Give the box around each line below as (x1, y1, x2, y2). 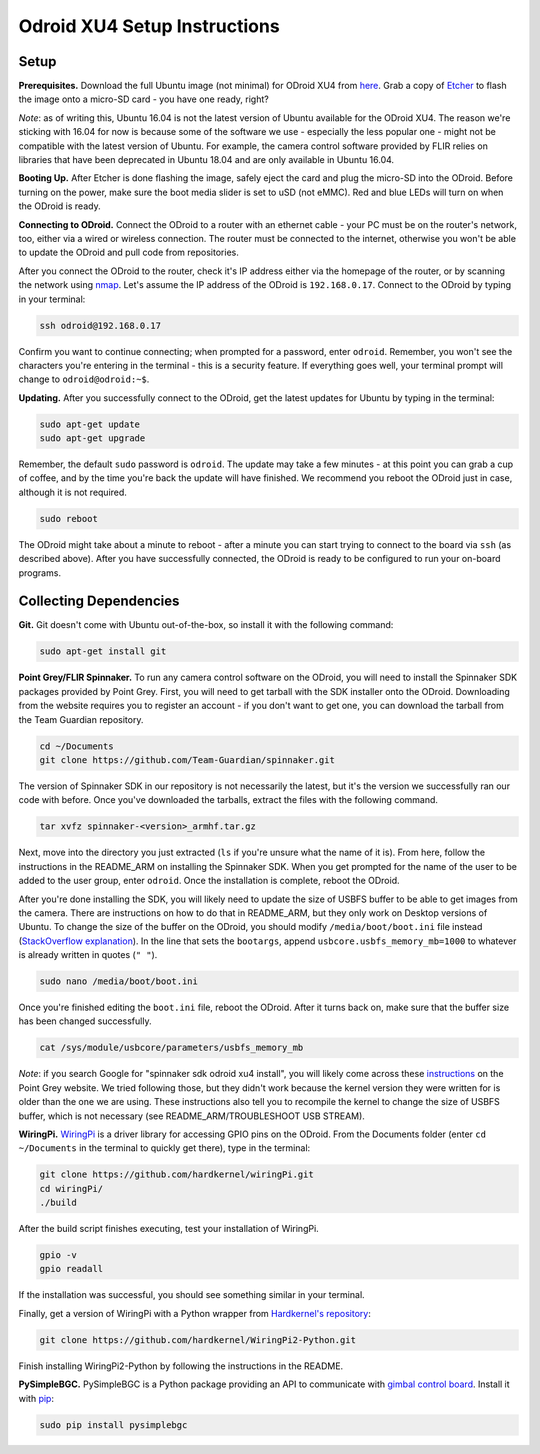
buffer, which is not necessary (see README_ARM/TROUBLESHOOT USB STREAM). (18, 1110, 365, 1122)
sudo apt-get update (39, 418, 140, 430)
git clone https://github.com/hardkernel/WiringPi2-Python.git (39, 1334, 357, 1345)
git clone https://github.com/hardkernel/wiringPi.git (39, 1169, 314, 1180)
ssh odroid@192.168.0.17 (39, 320, 162, 331)
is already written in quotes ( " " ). (18, 949, 158, 961)
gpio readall (39, 1263, 104, 1275)
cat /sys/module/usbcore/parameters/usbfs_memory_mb (39, 1042, 304, 1054)
